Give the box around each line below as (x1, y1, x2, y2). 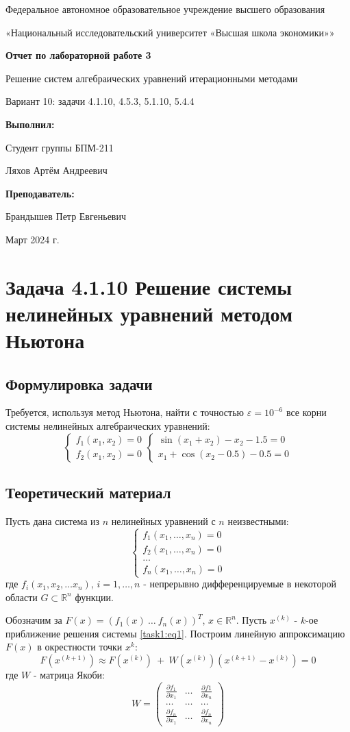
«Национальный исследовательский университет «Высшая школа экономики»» (5, 25, 335, 39)
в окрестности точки (37, 639, 123, 654)
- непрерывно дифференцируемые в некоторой (143, 576, 336, 591)
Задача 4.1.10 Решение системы (5, 272, 292, 300)
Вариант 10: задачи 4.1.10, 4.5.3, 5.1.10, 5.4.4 (5, 94, 195, 108)
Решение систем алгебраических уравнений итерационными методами (5, 71, 298, 85)
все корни (286, 405, 327, 419)
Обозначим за (5, 613, 62, 627)
